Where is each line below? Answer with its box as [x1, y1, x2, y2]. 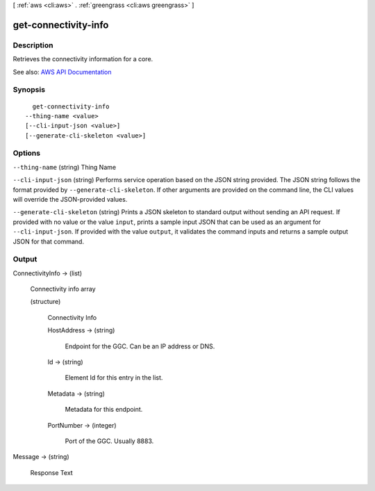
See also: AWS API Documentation [12, 67, 112, 76]
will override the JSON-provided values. [12, 195, 128, 203]
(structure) [30, 298, 61, 306]
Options [12, 148, 41, 158]
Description [12, 40, 53, 50]
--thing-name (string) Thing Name [12, 163, 117, 171]
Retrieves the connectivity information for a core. [12, 55, 153, 63]
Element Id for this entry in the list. [65, 373, 163, 382]
